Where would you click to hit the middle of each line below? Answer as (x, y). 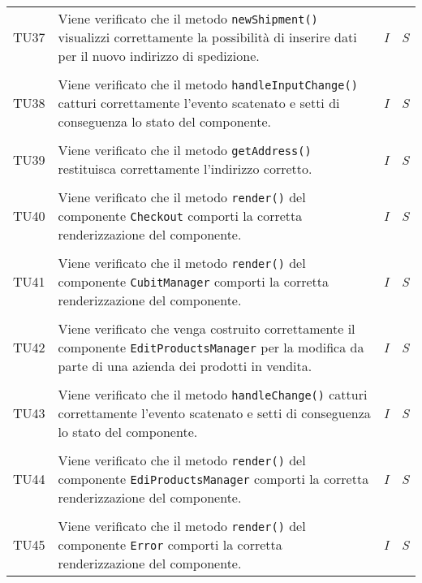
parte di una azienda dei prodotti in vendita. (185, 366)
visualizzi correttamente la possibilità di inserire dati (207, 37)
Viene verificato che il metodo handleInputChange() (208, 84)
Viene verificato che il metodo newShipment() (188, 18)
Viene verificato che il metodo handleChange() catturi (213, 394)
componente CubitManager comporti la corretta (194, 281)
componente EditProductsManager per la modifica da (211, 347)
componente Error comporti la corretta (170, 544)
